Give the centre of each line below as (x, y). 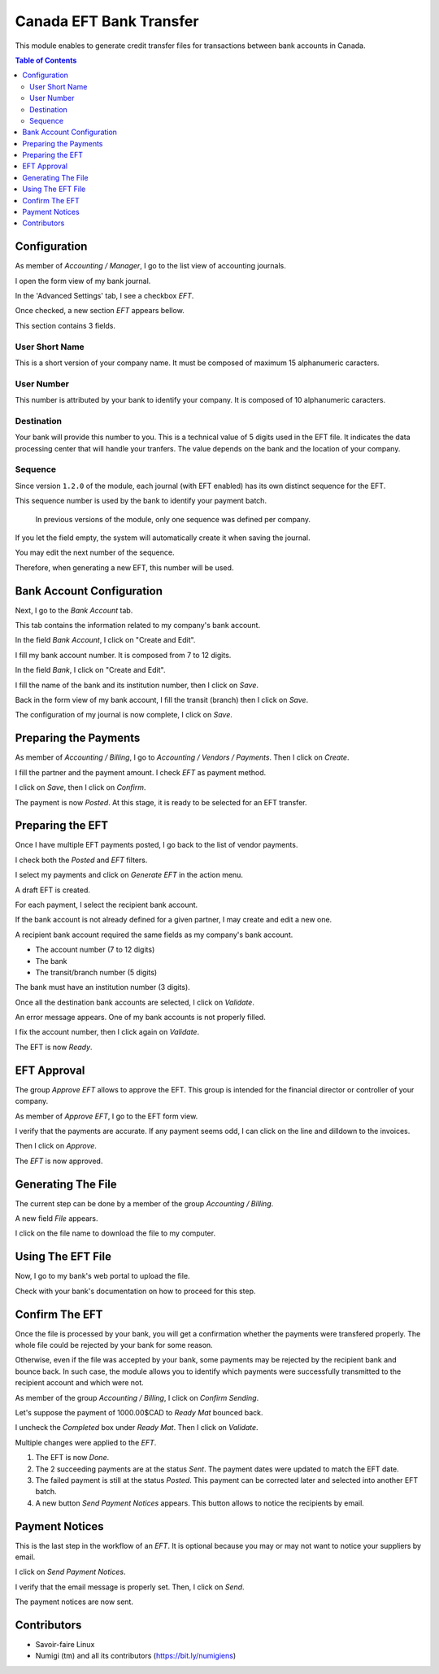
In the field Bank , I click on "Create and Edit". (90, 670)
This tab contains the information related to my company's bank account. (137, 626)
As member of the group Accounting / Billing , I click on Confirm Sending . (137, 1397)
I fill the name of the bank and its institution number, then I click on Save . (137, 685)
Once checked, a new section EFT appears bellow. (100, 311)
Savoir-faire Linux (65, 1645)
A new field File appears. (57, 1218)
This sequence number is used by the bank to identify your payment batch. (141, 501)
